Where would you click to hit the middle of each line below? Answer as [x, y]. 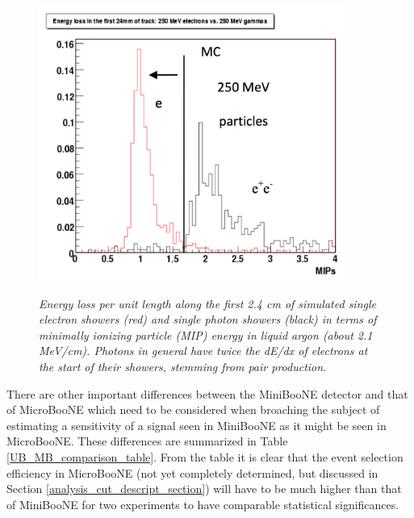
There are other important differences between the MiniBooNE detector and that [207, 393]
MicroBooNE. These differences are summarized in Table [147, 441]
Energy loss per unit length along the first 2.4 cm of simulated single [207, 303]
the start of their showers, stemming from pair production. [183, 366]
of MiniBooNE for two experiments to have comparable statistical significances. [203, 504]
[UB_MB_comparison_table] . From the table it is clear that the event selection [205, 456]
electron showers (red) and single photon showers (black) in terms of [208, 319]
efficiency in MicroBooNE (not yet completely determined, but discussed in [192, 472]
